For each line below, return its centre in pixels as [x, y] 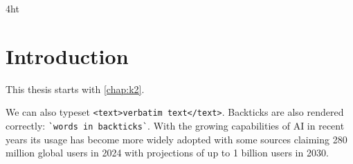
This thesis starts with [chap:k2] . [75, 89]
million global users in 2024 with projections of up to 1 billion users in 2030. [167, 153]
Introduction [67, 55]
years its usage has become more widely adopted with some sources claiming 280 [176, 139]
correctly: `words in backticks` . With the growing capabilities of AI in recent [175, 125]
